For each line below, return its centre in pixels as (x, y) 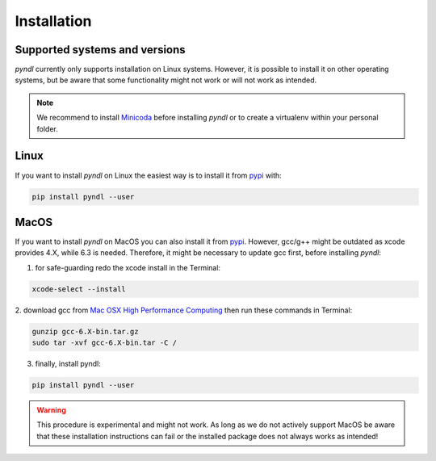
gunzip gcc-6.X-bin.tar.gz (85, 331)
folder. (47, 128)
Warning (51, 410)
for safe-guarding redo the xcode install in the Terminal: (128, 267)
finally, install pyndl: (68, 364)
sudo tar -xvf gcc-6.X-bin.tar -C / (105, 343)
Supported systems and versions (100, 50)
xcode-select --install (79, 289)
